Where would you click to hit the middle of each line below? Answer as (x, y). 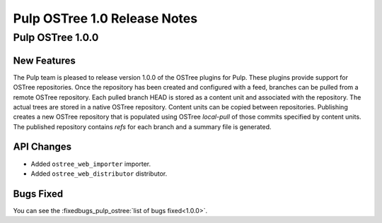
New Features (44, 60)
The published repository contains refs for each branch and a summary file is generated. (142, 126)
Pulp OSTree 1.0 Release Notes (105, 18)
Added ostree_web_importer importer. (91, 164)
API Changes (42, 147)
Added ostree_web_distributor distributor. (99, 174)
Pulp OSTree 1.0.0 (56, 37)
